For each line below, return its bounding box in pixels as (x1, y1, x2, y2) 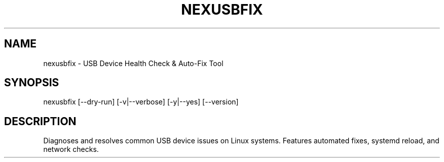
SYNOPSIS (4, 76, 59, 89)
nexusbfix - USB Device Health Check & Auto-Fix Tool (43, 59, 224, 68)
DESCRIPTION (4, 115, 77, 128)
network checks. (43, 145, 99, 154)
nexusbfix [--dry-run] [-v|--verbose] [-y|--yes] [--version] (43, 97, 239, 106)
